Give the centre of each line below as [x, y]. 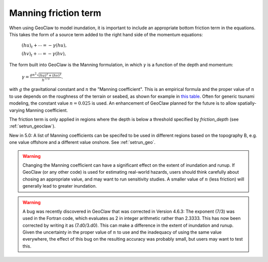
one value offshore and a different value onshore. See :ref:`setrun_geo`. [82, 142]
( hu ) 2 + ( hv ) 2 [50, 75]
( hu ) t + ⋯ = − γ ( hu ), [44, 46]
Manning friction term [55, 13]
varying [17, 110]
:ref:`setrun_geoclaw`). [32, 126]
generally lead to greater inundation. [60, 186]
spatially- [247, 103]
